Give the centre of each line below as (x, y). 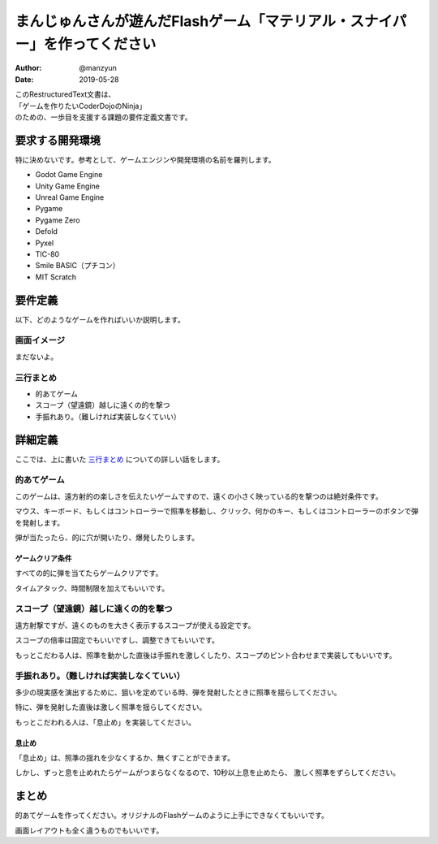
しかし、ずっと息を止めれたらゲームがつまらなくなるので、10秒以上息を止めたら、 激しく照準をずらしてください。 (208, 773)
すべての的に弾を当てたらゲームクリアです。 (89, 573)
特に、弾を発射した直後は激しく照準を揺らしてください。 (111, 708)
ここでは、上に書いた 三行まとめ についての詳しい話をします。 (120, 459)
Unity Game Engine (68, 186)
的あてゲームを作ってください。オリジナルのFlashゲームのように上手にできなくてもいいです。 (172, 816)
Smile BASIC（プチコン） (77, 266)
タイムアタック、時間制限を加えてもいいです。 (92, 588)
